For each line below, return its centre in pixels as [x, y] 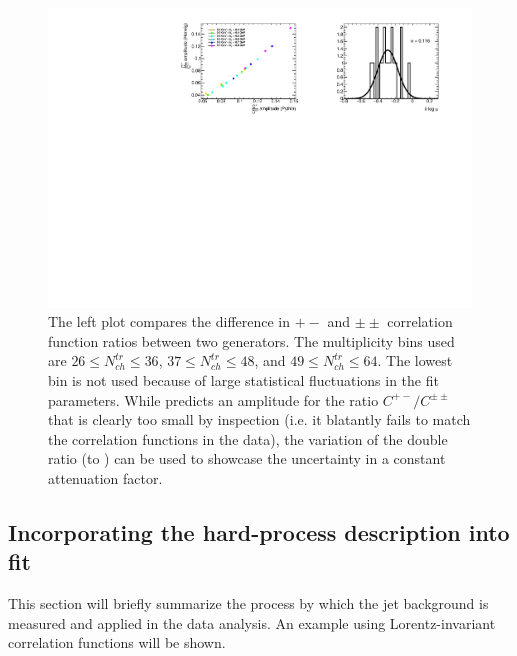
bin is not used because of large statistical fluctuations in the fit [243, 380]
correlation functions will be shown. [117, 642]
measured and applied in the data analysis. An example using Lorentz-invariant [252, 622]
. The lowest [415, 360]
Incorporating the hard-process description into [259, 531]
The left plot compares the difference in [169, 321]
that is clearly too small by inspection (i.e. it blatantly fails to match [259, 419]
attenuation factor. [105, 478]
